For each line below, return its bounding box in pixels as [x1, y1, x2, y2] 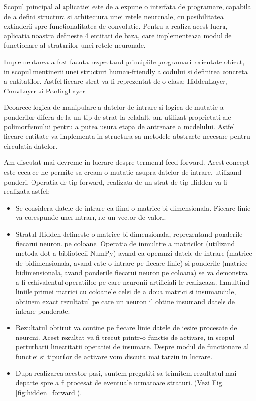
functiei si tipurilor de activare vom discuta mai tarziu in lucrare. [15, 351, 213, 361]
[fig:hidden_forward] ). [15, 387, 82, 397]
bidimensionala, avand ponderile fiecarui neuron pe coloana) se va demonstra [15, 267, 248, 278]
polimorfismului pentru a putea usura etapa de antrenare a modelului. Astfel [4, 121, 235, 131]
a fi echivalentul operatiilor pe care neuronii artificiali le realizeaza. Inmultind [15, 277, 250, 287]
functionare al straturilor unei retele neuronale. [4, 40, 146, 50]
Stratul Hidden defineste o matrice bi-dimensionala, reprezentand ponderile [15, 228, 243, 239]
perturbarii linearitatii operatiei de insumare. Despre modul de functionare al [15, 341, 249, 352]
